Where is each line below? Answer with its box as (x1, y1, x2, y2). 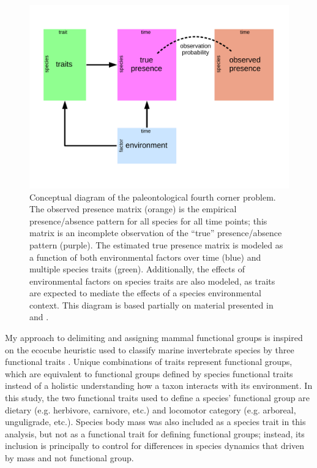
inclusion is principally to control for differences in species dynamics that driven (5, 439, 305, 452)
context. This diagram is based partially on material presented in (29, 298, 274, 311)
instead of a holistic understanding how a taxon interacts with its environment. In (5, 379, 313, 392)
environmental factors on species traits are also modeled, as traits (29, 274, 275, 287)
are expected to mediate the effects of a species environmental (29, 286, 262, 299)
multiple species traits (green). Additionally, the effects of (29, 263, 245, 275)
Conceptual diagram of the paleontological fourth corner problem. (29, 190, 276, 203)
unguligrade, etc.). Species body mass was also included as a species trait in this (5, 415, 306, 428)
